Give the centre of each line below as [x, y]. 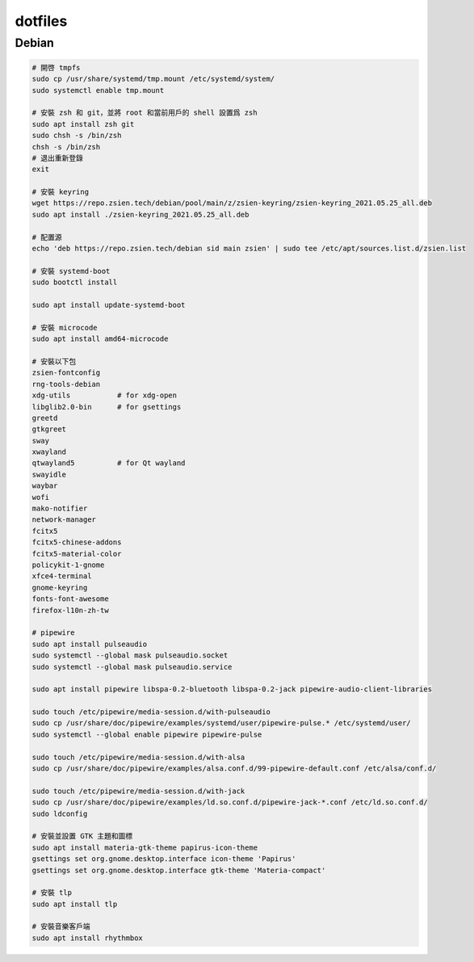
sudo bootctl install [75, 282]
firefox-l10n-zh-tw [70, 610]
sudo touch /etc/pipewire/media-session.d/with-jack [138, 791]
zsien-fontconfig [66, 373]
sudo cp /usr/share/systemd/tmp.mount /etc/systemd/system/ [153, 79]
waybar [45, 486]
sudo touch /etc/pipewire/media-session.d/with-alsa [138, 757]
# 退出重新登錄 [58, 158]
